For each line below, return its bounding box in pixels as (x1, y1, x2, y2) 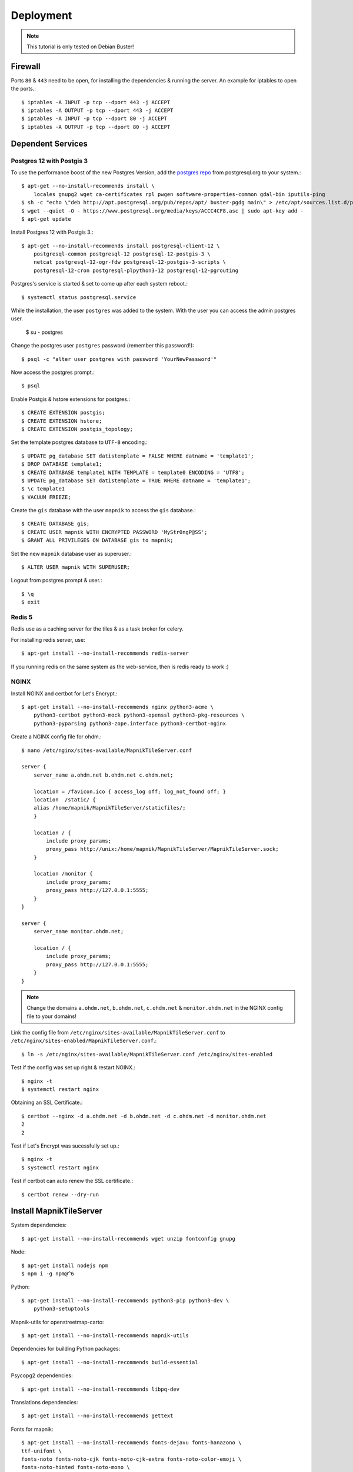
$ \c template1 (21, 486, 65, 492)
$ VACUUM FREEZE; (21, 493, 71, 500)
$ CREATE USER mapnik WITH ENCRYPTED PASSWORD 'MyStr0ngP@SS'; (21, 529, 208, 535)
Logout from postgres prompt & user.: (11, 577, 102, 584)
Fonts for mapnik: (11, 1425, 54, 1433)
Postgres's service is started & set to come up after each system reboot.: (11, 280, 188, 287)
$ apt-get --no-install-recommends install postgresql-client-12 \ (21, 242, 220, 249)
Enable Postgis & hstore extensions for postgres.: (11, 395, 131, 403)
